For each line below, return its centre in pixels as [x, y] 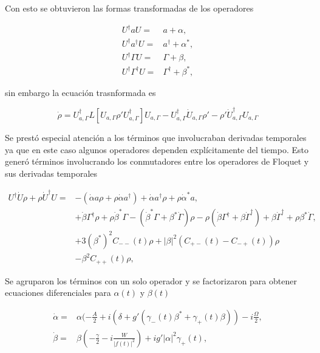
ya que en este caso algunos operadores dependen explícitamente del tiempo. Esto [157, 149]
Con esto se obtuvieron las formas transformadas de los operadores [129, 8]
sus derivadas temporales [51, 173]
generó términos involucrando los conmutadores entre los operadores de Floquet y [157, 161]
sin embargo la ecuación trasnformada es [80, 92]
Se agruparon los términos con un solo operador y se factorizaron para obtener [151, 280]
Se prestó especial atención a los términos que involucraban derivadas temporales [156, 138]
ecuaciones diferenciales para [58, 293]
